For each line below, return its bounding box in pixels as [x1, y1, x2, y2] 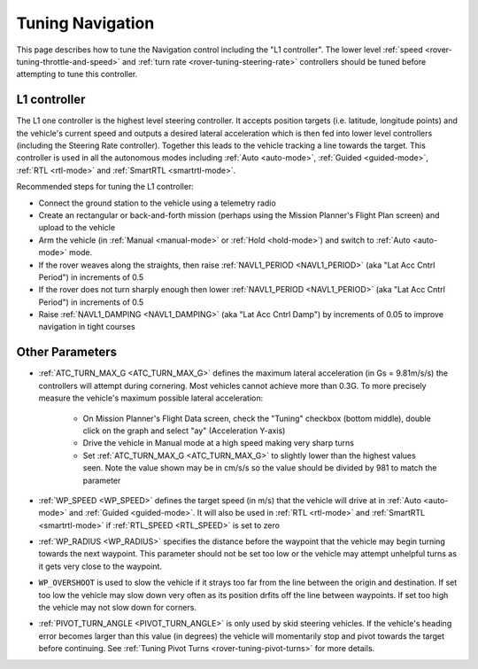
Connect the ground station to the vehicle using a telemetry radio [38, 198, 276, 208]
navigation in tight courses [38, 322, 136, 332]
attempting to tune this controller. [16, 69, 138, 80]
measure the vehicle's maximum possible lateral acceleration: [38, 393, 264, 403]
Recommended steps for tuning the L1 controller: [16, 182, 194, 192]
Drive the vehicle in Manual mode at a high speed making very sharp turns [82, 438, 354, 448]
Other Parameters [16, 345, 118, 360]
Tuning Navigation [16, 13, 155, 33]
